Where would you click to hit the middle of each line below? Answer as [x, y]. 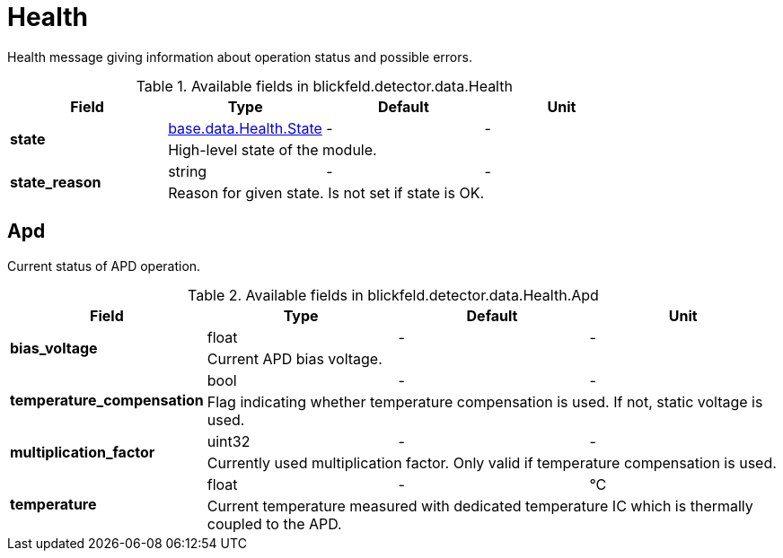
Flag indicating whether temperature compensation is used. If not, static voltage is [485, 401]
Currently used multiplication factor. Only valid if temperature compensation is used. [492, 462]
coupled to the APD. [274, 523]
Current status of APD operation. [104, 266]
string [188, 171]
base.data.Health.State [245, 128]
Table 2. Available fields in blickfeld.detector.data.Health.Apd [393, 295]
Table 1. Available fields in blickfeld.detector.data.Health [324, 86]
